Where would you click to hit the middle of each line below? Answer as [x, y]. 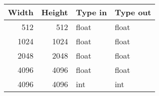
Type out [133, 12]
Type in [91, 12]
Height [55, 12]
